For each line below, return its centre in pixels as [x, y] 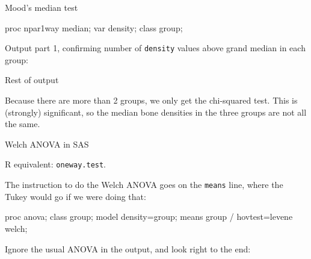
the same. [23, 124]
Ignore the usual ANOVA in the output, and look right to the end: [128, 248]
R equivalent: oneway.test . [56, 164]
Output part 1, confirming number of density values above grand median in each [155, 48]
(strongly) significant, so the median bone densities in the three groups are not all [156, 112]
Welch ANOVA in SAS [47, 144]
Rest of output [32, 80]
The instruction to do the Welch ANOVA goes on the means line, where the [144, 185]
